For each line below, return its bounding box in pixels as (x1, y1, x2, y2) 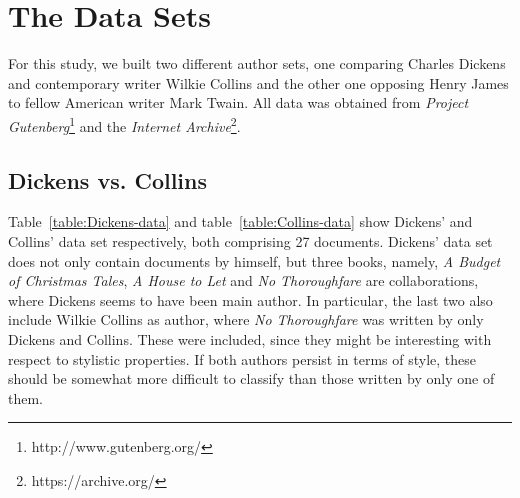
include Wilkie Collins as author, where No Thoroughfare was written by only (8, 309, 484, 330)
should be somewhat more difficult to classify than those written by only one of (8, 368, 495, 389)
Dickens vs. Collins (8, 164, 208, 195)
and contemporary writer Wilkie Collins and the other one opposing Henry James (8, 72, 509, 93)
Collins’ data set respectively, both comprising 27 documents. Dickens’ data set (8, 230, 493, 251)
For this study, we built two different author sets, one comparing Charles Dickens (8, 53, 506, 74)
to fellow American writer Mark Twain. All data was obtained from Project (8, 92, 469, 113)
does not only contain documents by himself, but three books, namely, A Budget (8, 250, 501, 271)
